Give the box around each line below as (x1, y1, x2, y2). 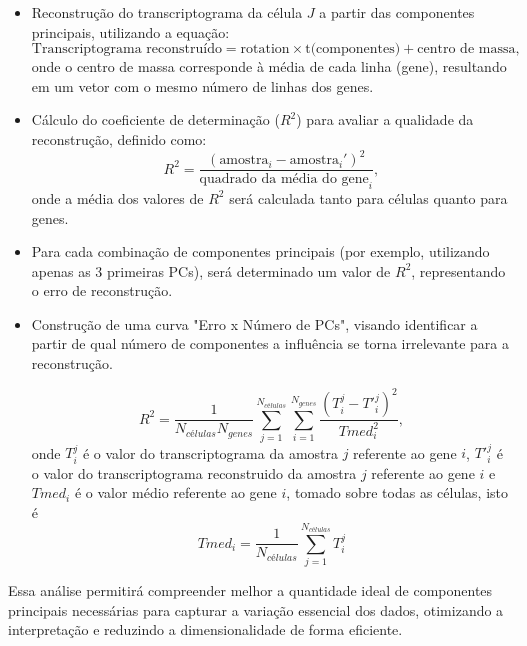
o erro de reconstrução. (31, 280, 173, 301)
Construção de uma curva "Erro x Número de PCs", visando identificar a (31, 313, 478, 334)
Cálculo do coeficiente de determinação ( (31, 109, 280, 130)
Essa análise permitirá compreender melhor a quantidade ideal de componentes (8, 580, 493, 601)
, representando (411, 260, 506, 281)
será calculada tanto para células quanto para (229, 187, 508, 208)
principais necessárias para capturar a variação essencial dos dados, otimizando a (8, 599, 504, 620)
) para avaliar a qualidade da (296, 109, 474, 130)
